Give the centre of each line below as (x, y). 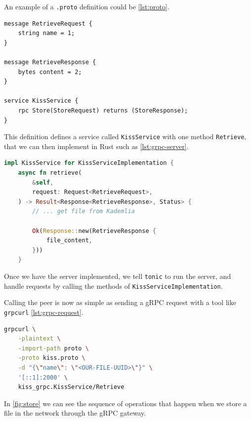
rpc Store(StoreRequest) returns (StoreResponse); (103, 111)
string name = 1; (46, 33)
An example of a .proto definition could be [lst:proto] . (87, 6)
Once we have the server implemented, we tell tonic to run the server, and (118, 276)
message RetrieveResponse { (50, 62)
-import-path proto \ (53, 348)
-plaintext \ (39, 339)
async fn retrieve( (50, 173)
